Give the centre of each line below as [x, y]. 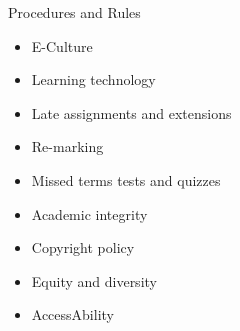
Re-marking [67, 146]
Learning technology [93, 79]
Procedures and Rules [74, 12]
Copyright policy [83, 247]
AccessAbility [72, 314]
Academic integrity [89, 213]
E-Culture [62, 45]
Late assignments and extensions [131, 112]
